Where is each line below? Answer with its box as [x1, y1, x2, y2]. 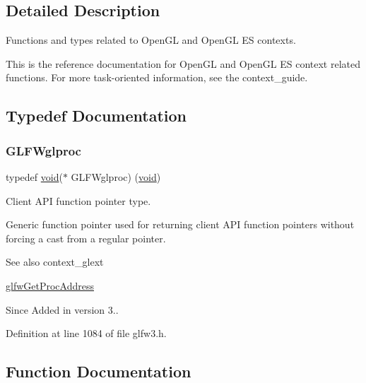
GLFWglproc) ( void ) [71, 169, 161, 184]
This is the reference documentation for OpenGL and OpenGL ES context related [6, 56, 360, 71]
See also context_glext [6, 254, 104, 269]
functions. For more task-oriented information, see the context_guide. [6, 70, 308, 85]
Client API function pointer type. [6, 193, 151, 208]
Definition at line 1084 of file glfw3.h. [6, 326, 167, 341]
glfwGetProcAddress [6, 278, 94, 293]
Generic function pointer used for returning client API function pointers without [6, 217, 355, 232]
